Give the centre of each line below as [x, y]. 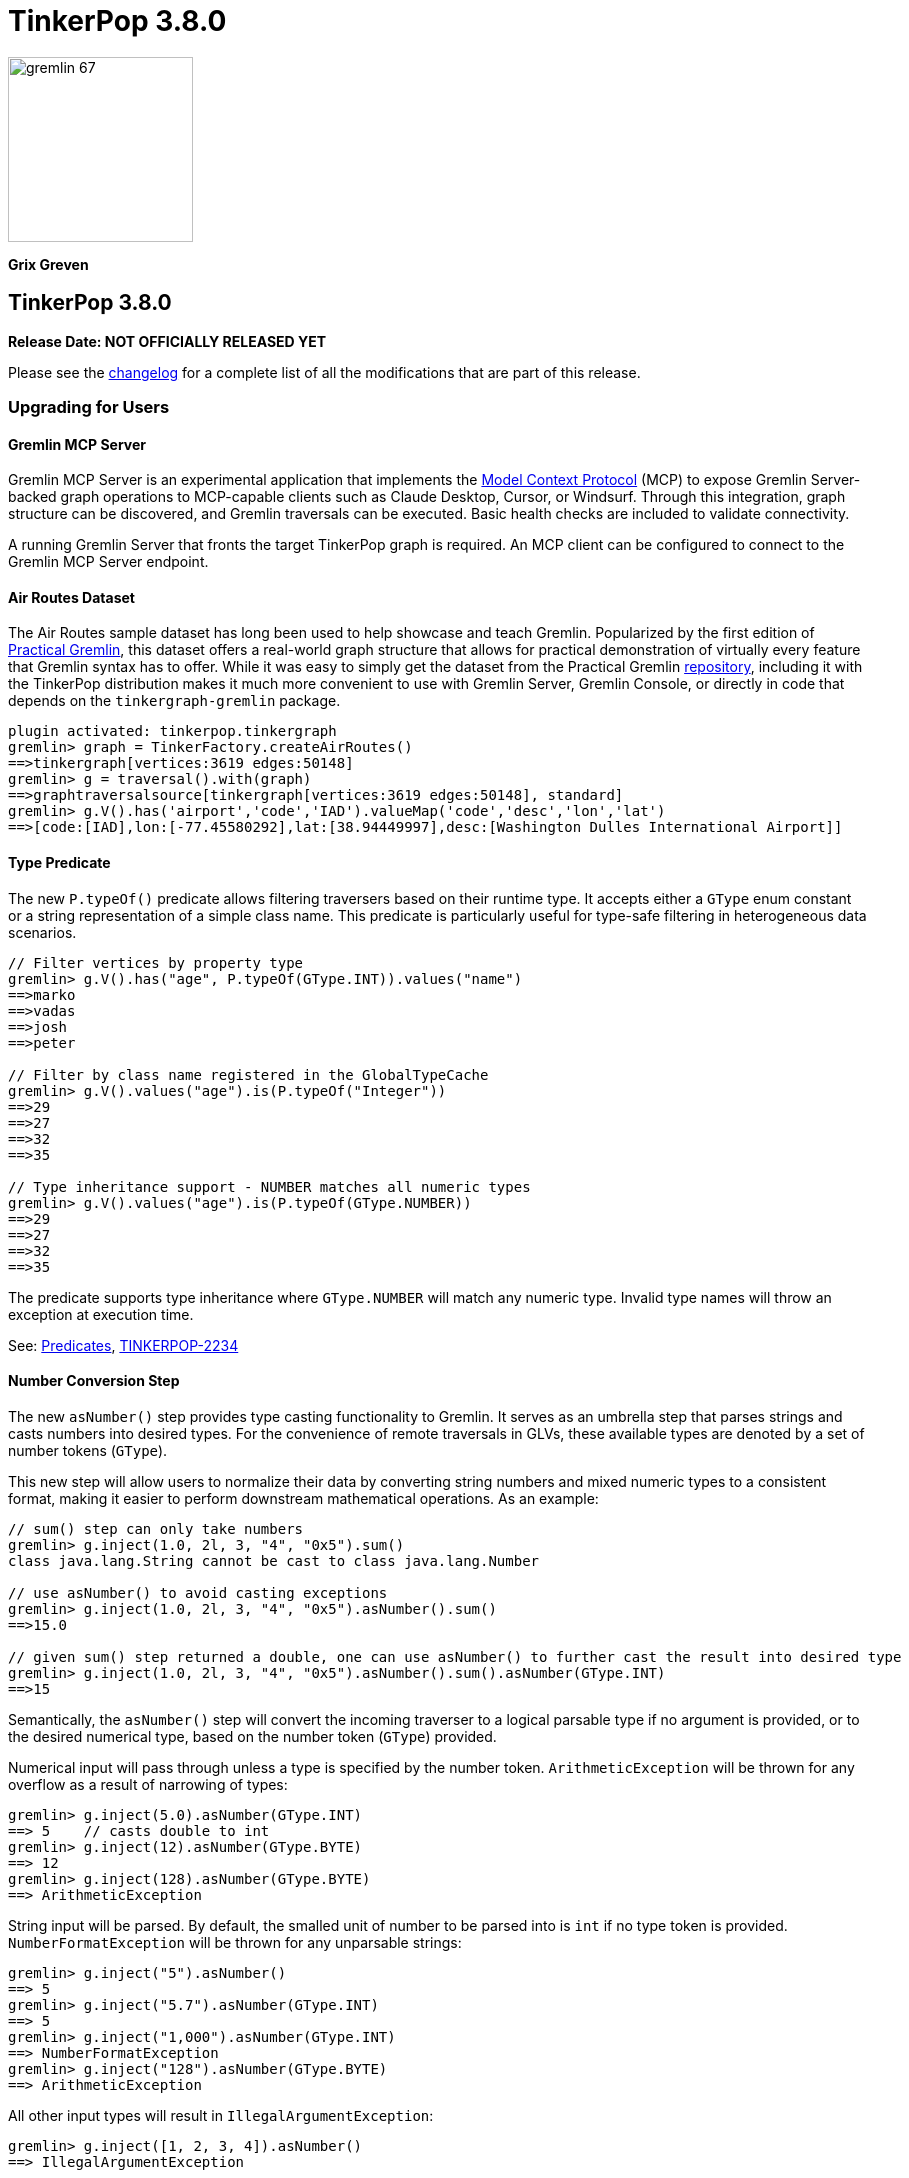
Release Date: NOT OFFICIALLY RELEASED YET [167, 341]
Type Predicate [59, 863]
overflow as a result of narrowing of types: [148, 1784]
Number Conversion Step [94, 1381]
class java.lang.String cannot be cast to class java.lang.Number [274, 1560]
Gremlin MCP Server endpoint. [108, 562]
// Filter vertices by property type [156, 962]
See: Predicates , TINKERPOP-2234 [123, 1345]
